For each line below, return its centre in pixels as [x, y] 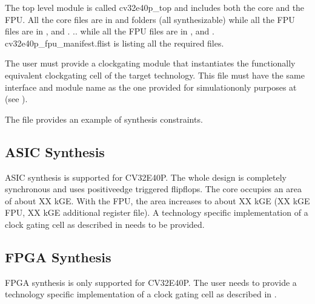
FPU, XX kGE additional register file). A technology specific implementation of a [157, 212]
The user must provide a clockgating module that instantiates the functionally [150, 63]
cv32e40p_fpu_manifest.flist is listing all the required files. [114, 43]
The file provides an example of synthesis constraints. [104, 119]
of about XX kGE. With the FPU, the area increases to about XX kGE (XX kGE [157, 200]
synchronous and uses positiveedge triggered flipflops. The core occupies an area [153, 189]
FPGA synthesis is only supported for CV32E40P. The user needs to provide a [151, 282]
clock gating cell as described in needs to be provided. [105, 224]
